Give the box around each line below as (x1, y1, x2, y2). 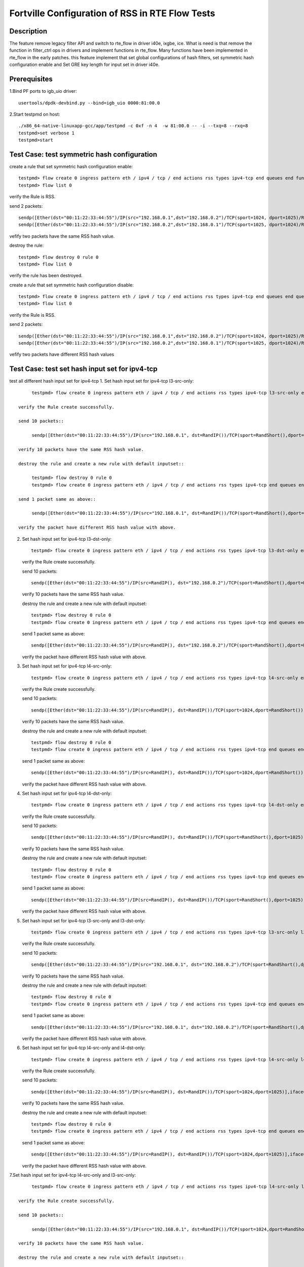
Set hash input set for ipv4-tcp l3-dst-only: (22, 536, 112, 542)
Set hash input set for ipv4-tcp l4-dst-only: (22, 790, 112, 796)
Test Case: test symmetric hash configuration (9, 150, 158, 159)
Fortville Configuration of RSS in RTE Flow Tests (9, 8, 215, 19)
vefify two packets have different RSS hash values (9, 351, 115, 357)
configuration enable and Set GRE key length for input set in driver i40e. (9, 61, 160, 68)
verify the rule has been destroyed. (9, 273, 83, 279)
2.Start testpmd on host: (9, 111, 60, 117)
